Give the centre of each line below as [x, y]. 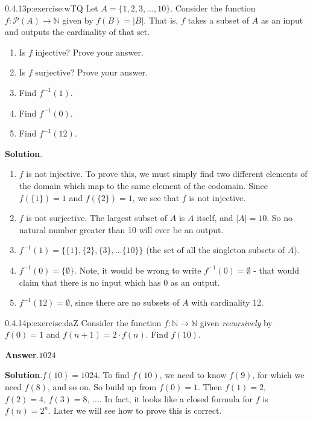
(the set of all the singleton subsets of [216, 250]
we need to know [196, 375]
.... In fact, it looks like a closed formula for [172, 398]
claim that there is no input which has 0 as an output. [119, 282]
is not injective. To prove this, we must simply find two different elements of [167, 174]
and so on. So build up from [105, 387]
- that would [277, 270]
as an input [282, 20]
